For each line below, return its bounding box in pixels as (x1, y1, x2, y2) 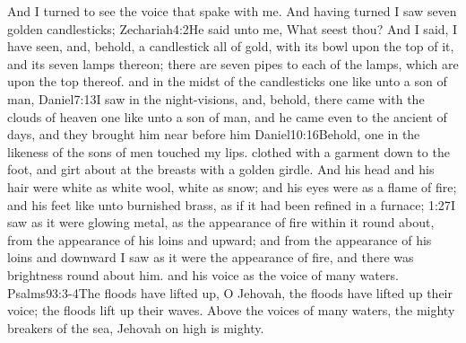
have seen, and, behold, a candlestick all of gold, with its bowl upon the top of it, (7, 37, 454, 56)
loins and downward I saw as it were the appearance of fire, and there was (7, 248, 414, 267)
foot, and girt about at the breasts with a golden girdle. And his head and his (7, 160, 435, 179)
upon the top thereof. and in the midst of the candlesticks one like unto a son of (7, 72, 447, 91)
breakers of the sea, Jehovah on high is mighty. (7, 318, 264, 337)
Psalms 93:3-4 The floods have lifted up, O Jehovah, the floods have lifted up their (7, 283, 453, 302)
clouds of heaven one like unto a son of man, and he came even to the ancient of (7, 107, 447, 126)
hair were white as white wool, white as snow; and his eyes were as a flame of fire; (7, 177, 457, 196)
